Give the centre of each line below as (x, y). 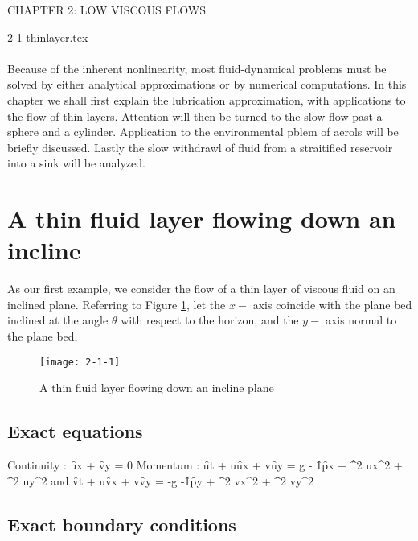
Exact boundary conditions (122, 524)
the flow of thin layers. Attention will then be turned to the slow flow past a (195, 116)
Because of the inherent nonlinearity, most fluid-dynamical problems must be (197, 68)
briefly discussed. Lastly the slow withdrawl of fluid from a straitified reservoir (200, 147)
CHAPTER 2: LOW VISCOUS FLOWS (107, 10)
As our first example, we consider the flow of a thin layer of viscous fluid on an (201, 289)
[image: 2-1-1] (80, 362)
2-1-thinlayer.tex (48, 37)
